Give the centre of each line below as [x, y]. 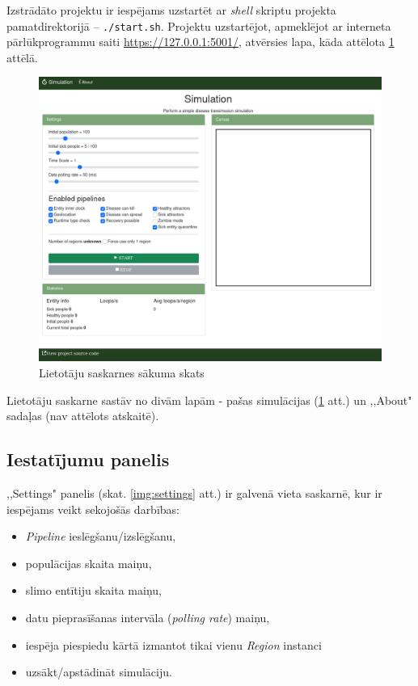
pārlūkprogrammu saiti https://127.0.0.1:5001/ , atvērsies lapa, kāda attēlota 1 [201, 42]
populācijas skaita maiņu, [89, 563]
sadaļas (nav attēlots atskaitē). [83, 416]
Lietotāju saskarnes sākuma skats [122, 372]
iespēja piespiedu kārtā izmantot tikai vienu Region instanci [173, 644]
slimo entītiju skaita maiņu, [93, 590]
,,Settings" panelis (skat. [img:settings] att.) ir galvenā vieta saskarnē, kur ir [194, 492]
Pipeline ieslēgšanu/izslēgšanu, [101, 536]
